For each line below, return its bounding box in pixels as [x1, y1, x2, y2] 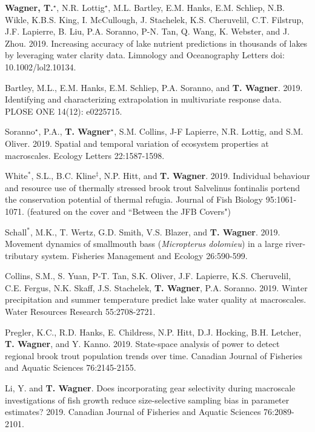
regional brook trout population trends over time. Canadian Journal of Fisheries [5, 349, 302, 362]
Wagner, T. [5, 1, 53, 13]
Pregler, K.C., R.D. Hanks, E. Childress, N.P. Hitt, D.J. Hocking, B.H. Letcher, [5, 325, 302, 338]
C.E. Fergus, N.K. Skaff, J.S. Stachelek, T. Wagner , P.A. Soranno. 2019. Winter [5, 281, 308, 294]
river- [285, 237, 306, 250]
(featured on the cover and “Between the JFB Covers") [27, 204, 231, 217]
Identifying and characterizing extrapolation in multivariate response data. [5, 93, 282, 106]
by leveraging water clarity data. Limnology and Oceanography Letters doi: [5, 49, 285, 61]
